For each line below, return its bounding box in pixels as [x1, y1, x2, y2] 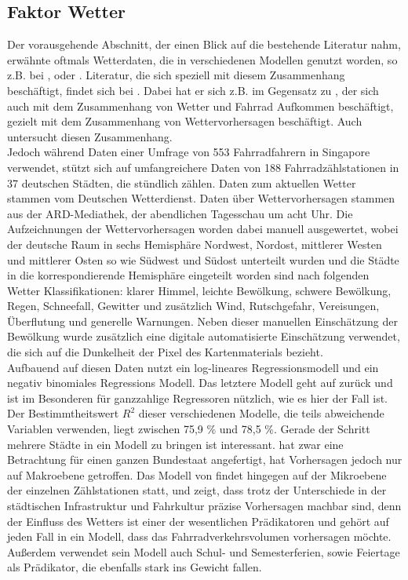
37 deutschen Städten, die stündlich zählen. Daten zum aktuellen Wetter [7, 174, 356, 191]
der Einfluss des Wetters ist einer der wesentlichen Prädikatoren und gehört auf [7, 513, 389, 529]
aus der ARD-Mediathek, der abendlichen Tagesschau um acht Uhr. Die [7, 205, 353, 221]
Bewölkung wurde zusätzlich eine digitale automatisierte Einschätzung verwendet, [7, 328, 400, 345]
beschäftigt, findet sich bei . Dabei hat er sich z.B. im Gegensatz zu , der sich [7, 82, 379, 98]
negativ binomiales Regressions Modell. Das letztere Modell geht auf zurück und [7, 374, 393, 391]
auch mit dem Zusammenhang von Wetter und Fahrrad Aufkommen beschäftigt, [7, 97, 394, 114]
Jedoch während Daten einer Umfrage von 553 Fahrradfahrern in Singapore [7, 144, 370, 160]
